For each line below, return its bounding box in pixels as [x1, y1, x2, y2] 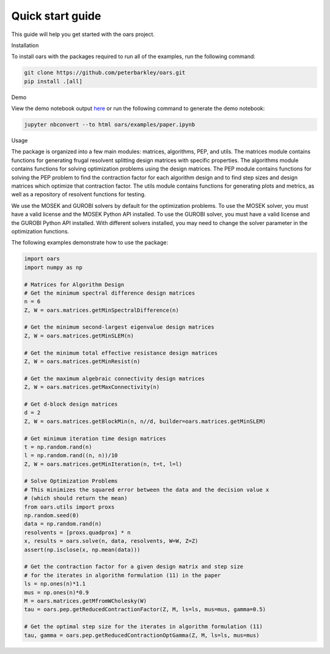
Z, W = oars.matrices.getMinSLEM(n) [24, 332, 134, 339]
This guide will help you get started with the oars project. [11, 31, 155, 38]
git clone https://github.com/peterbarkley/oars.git [24, 69, 186, 76]
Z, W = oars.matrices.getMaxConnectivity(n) [24, 384, 160, 391]
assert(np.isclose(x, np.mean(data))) [24, 546, 141, 553]
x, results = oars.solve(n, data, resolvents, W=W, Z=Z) [24, 538, 199, 545]
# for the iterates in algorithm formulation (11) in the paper [24, 571, 221, 579]
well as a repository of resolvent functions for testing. [11, 191, 146, 198]
